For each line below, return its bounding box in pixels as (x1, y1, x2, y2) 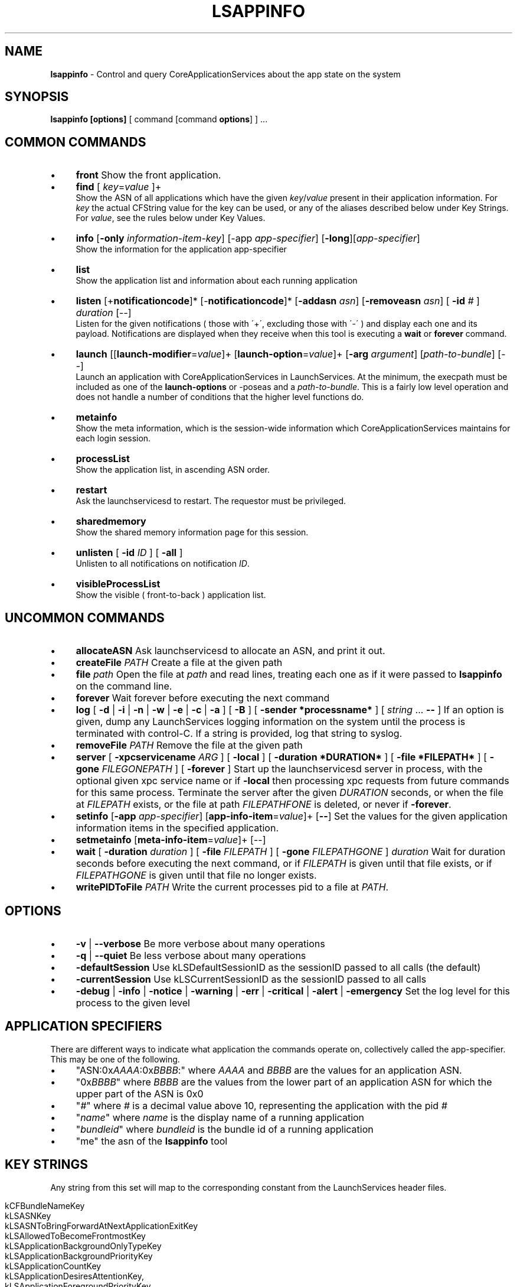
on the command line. (76, 680, 172, 693)
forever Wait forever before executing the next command (76, 692, 330, 704)
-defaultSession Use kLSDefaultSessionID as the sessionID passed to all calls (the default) (76, 961, 481, 973)
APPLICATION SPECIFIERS (5, 1019, 162, 1034)
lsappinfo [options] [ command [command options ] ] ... (50, 114, 268, 125)
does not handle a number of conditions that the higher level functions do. (76, 392, 364, 402)
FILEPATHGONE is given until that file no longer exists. (76, 869, 317, 882)
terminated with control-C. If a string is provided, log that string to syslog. (76, 727, 403, 740)
